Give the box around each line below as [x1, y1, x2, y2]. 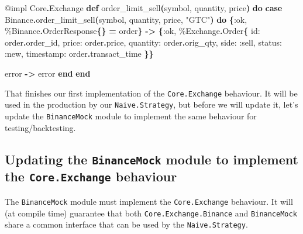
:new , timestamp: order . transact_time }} [5, 47, 154, 60]
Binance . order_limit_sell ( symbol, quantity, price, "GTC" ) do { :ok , [5, 13, 247, 25]
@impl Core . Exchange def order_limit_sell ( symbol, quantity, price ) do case [5, 2, 283, 13]
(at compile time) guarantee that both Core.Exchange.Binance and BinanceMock [5, 207, 297, 219]
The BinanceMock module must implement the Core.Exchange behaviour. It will [5, 195, 293, 207]
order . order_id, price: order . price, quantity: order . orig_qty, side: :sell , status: [5, 36, 282, 48]
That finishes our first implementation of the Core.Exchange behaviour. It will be [5, 87, 298, 99]
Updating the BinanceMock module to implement [5, 150, 298, 168]
